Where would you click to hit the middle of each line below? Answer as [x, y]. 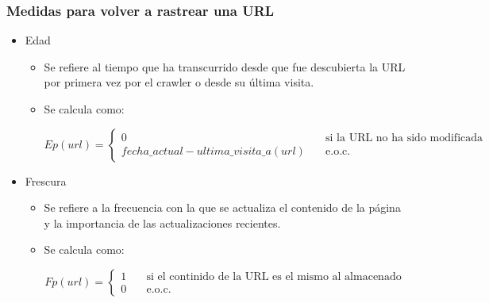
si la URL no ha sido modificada [404, 138]
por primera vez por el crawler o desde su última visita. [179, 82]
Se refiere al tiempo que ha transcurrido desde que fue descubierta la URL [225, 66]
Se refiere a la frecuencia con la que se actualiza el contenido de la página [222, 207]
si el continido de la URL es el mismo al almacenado [274, 277]
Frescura [46, 180]
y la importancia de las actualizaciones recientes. [162, 222]
